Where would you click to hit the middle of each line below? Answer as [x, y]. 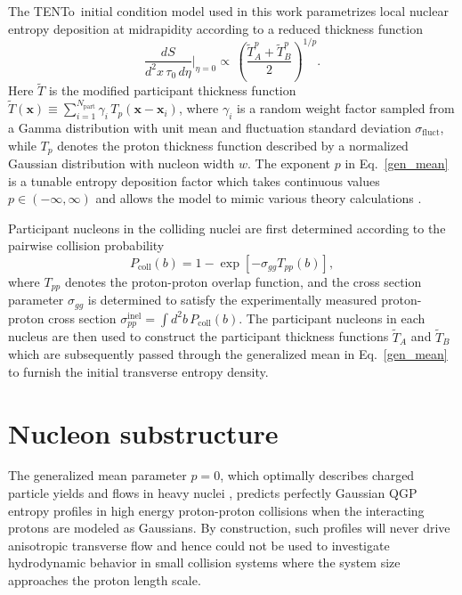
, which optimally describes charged [317, 475]
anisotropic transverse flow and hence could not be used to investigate [199, 545]
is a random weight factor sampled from [346, 108]
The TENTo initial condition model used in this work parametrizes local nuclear [228, 11]
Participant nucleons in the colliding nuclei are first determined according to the [227, 228]
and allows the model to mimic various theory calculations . [259, 198]
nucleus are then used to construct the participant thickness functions [199, 336]
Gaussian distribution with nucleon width [122, 163]
